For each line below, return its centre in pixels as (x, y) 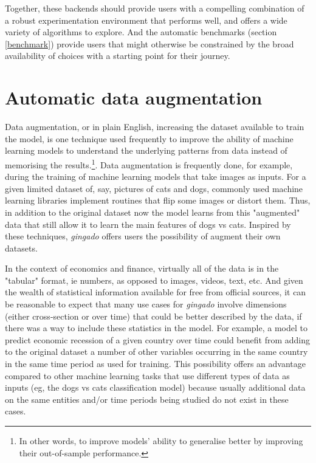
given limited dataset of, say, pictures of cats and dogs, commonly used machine (154, 188)
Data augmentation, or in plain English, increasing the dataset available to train (155, 127)
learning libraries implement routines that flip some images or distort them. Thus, (158, 200)
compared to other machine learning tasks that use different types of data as (147, 375)
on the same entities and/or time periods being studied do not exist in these (147, 399)
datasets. (21, 248)
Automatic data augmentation (134, 98)
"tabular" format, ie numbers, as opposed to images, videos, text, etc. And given (154, 280)
